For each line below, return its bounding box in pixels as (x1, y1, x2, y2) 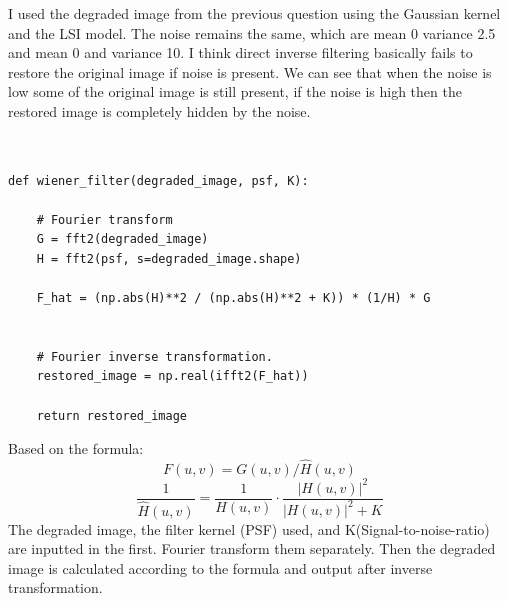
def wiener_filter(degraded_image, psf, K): (8, 173, 309, 188)
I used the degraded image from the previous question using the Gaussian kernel (8, 3, 501, 23)
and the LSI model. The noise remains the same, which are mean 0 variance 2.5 (8, 22, 496, 43)
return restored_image (36, 408, 187, 423)
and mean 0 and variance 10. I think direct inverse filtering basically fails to (8, 42, 473, 63)
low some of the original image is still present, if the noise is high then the (8, 81, 462, 102)
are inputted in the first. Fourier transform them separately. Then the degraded (8, 538, 496, 559)
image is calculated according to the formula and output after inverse (8, 557, 433, 578)
